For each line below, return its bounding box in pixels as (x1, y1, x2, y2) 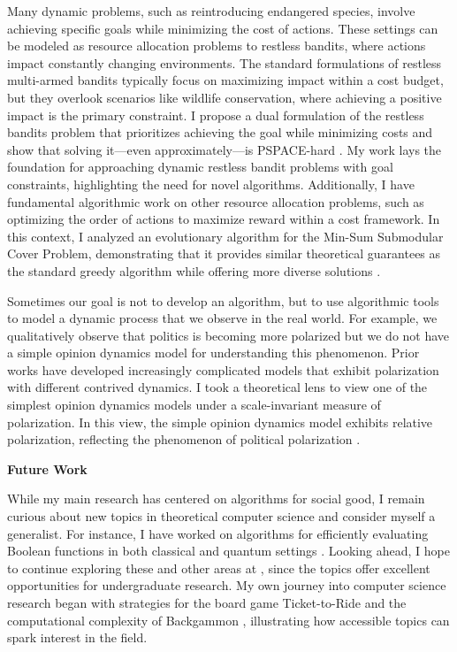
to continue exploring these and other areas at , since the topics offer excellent (7, 558, 430, 577)
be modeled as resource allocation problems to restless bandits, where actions (7, 36, 426, 55)
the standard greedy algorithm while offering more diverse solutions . (7, 261, 381, 280)
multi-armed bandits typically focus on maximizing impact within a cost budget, (7, 71, 444, 89)
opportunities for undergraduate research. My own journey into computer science (7, 576, 446, 594)
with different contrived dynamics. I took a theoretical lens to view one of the (7, 378, 428, 396)
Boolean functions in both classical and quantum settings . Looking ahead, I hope (7, 541, 450, 560)
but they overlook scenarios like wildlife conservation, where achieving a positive (7, 88, 442, 106)
